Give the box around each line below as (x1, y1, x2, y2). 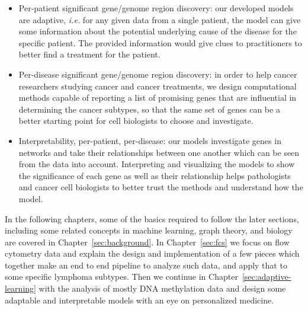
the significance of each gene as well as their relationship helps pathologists (18, 169, 291, 181)
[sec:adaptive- (242, 270, 291, 283)
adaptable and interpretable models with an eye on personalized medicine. (5, 293, 274, 306)
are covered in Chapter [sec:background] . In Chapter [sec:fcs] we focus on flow (5, 235, 290, 248)
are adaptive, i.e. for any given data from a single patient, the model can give (18, 13, 301, 25)
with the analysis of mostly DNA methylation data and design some (38, 282, 286, 295)
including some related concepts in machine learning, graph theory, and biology (5, 224, 293, 237)
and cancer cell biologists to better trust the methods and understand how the (18, 181, 303, 193)
